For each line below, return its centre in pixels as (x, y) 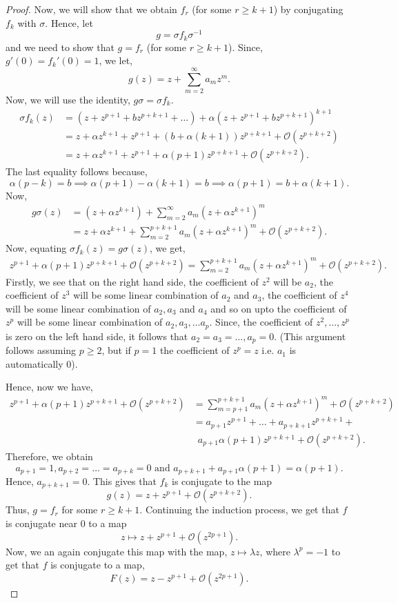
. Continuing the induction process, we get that (239, 510)
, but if (116, 350)
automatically (34, 363)
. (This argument (310, 336)
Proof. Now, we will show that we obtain (91, 9)
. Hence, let (69, 22)
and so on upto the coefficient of (279, 308)
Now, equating (36, 248)
